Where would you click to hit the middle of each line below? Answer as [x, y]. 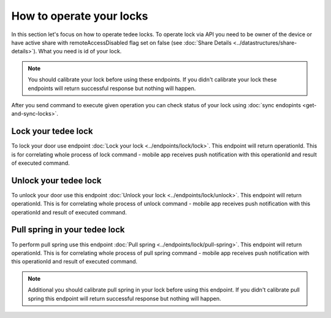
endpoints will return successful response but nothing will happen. [112, 88]
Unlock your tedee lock [56, 180]
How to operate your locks [80, 16]
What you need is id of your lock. [80, 51]
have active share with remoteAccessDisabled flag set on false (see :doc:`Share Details [122, 42]
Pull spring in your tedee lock [68, 230]
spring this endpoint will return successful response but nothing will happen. [124, 298]
